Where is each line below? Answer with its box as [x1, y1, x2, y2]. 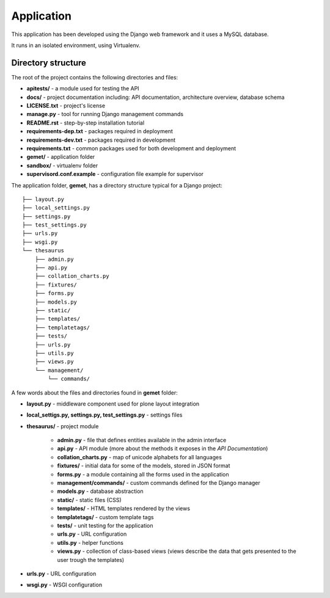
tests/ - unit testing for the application [57, 522, 153, 529]
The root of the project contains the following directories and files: [11, 73, 178, 81]
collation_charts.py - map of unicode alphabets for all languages [57, 453, 222, 461]
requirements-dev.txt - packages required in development [26, 136, 176, 144]
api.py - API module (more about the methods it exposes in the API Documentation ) [57, 445, 268, 452]
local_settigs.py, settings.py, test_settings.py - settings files [26, 411, 183, 418]
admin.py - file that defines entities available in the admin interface [57, 437, 227, 444]
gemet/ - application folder [26, 153, 95, 161]
